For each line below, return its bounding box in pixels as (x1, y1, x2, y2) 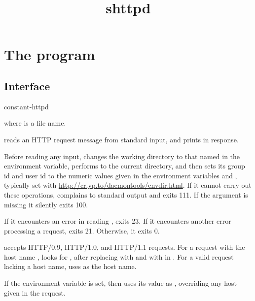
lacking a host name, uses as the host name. (4, 261, 137, 271)
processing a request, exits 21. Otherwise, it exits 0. (4, 225, 160, 235)
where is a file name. (4, 118, 66, 128)
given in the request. (4, 287, 66, 298)
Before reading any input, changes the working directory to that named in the (4, 151, 240, 161)
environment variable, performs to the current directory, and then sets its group (4, 161, 245, 171)
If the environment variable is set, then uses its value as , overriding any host (4, 278, 237, 288)
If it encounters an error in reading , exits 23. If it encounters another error (4, 216, 231, 226)
